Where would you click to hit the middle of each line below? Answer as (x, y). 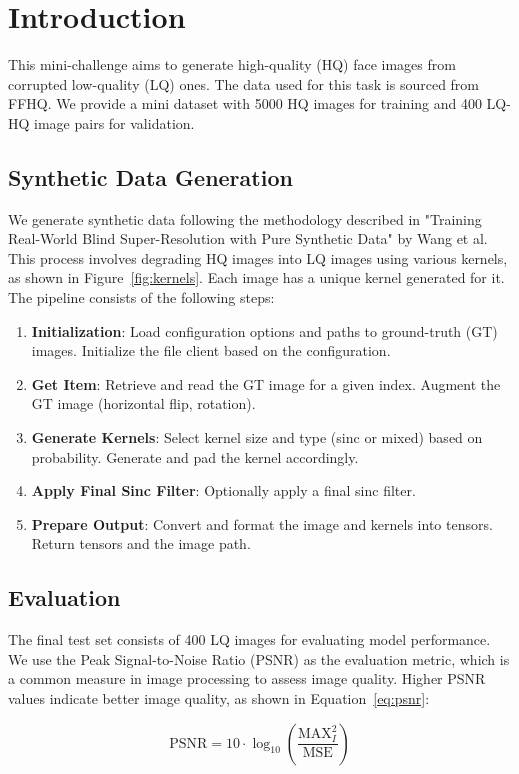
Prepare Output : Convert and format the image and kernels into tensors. (262, 523)
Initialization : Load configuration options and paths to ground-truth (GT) (264, 330)
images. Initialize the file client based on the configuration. (211, 350)
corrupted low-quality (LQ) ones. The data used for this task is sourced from (244, 83)
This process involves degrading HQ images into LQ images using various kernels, (258, 257)
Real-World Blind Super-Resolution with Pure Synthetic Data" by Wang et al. (248, 238)
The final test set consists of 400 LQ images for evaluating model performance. (249, 639)
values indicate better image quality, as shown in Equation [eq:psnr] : (219, 698)
